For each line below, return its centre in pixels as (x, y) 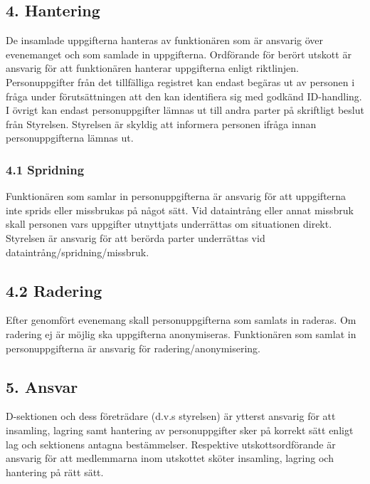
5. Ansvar (42, 386)
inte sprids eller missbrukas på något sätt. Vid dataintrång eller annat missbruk (180, 210)
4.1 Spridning (45, 169)
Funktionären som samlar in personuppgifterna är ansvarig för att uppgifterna (176, 196)
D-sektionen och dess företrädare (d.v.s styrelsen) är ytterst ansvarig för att (171, 416)
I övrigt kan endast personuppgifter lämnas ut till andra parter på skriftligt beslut (185, 110)
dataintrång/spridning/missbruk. (78, 252)
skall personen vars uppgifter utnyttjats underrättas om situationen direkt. (169, 224)
